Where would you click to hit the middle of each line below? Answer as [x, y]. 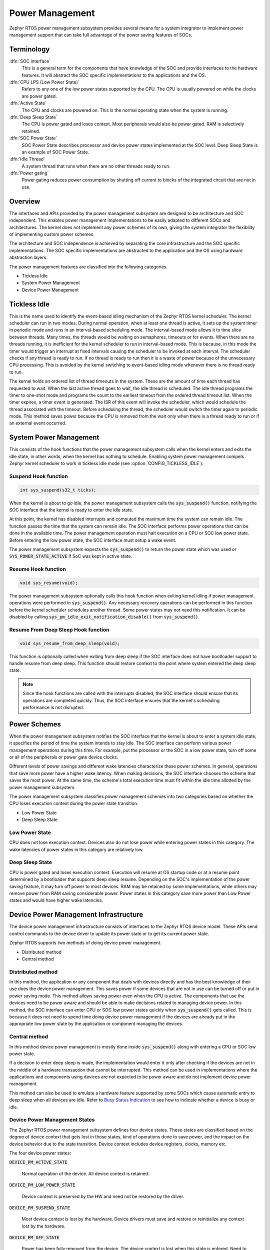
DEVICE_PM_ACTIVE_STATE [38, 1162]
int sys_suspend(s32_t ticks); [58, 490]
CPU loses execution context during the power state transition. [74, 803]
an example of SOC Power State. [55, 152]
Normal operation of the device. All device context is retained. [85, 1173]
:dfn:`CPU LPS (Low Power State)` [44, 82]
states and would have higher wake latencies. [56, 900]
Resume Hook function [37, 569]
